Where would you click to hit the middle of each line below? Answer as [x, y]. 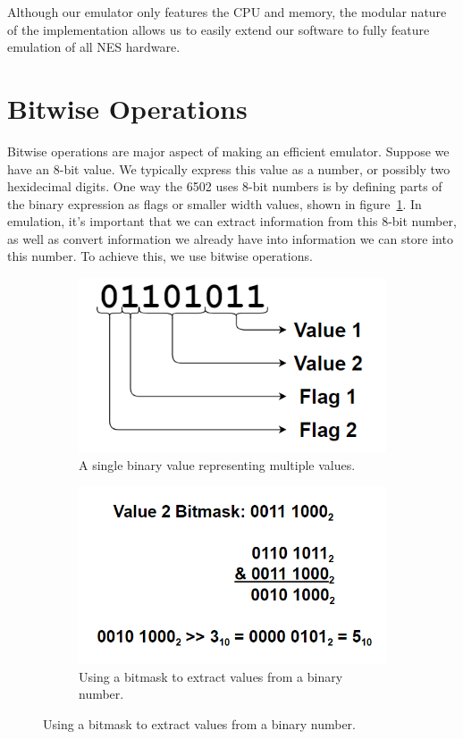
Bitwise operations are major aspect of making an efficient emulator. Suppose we [228, 151]
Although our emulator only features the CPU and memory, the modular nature [227, 12]
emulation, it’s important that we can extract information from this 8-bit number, [232, 221]
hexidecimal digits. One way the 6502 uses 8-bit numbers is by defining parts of [225, 186]
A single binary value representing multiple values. [217, 464]
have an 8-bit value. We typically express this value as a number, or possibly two [229, 168]
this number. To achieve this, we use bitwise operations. [160, 256]
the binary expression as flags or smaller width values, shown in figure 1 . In [215, 203]
